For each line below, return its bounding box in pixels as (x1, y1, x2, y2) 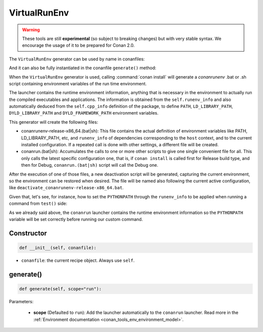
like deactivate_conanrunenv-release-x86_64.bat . (9, 185, 124, 191)
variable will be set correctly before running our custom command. (9, 216, 143, 222)
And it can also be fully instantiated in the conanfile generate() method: (9, 65, 157, 71)
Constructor (9, 229, 47, 237)
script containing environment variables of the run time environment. (9, 80, 147, 86)
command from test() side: (9, 200, 68, 207)
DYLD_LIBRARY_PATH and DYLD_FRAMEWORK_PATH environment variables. (9, 110, 159, 116)
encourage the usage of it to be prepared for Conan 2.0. (22, 42, 135, 48)
